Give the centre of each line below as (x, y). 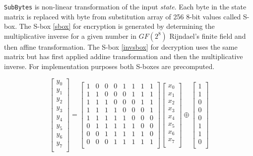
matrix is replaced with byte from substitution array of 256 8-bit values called (123, 16)
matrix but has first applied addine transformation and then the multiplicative (124, 56)
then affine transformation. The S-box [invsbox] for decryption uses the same (121, 46)
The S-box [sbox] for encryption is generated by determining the (117, 26)
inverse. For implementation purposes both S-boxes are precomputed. (109, 66)
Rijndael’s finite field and (208, 36)
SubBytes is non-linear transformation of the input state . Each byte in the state (125, 6)
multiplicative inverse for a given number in (70, 36)
